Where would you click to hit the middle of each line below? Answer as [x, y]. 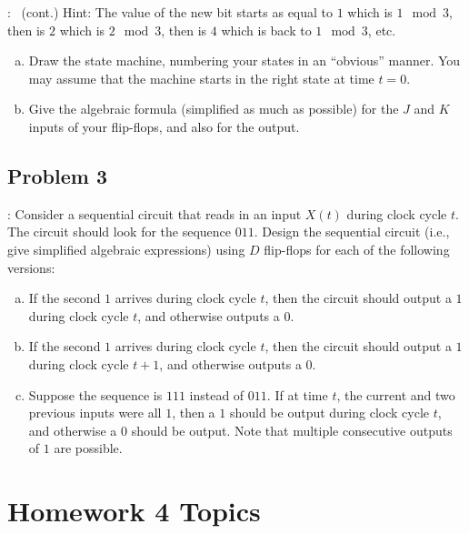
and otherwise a [73, 430]
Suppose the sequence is [95, 394]
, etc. [382, 30]
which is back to [266, 30]
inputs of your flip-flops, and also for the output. [164, 126]
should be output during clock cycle [329, 413]
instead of [217, 394]
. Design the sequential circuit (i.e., [352, 232]
